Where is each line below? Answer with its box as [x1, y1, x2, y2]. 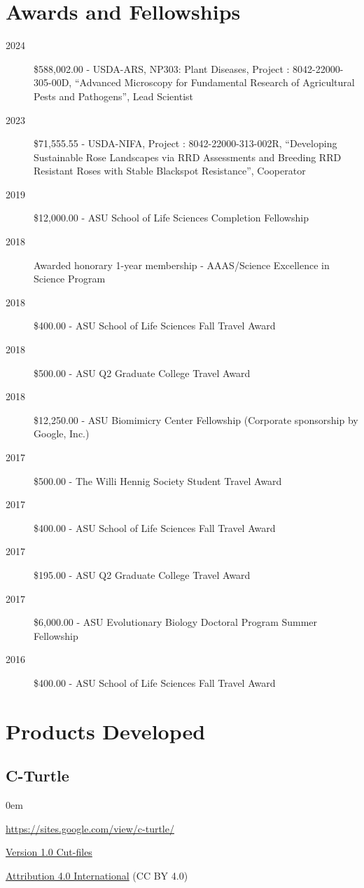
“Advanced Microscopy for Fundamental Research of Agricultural [74, 75, 355, 90]
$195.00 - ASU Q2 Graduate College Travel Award [34, 567, 251, 582]
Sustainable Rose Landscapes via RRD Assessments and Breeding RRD [34, 149, 342, 164]
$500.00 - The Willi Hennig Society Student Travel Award [34, 473, 282, 488]
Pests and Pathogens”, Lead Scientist [34, 88, 193, 103]
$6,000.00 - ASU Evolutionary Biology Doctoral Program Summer [34, 615, 318, 629]
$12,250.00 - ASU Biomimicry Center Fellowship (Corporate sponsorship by [34, 412, 358, 427]
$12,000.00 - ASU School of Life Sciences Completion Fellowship [34, 210, 309, 225]
